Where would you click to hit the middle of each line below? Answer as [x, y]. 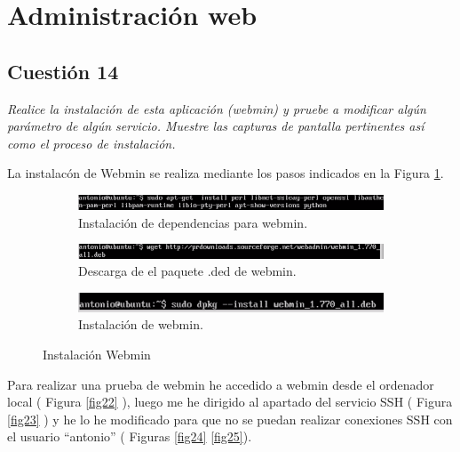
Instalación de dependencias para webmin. [193, 222]
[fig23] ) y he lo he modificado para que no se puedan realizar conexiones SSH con [230, 419]
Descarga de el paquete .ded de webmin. [187, 271]
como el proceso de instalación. [91, 143]
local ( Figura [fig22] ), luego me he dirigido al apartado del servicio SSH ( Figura [230, 402]
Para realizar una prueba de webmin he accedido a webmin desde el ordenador [221, 384]
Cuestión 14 [63, 71]
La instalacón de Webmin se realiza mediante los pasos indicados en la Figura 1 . [226, 173]
